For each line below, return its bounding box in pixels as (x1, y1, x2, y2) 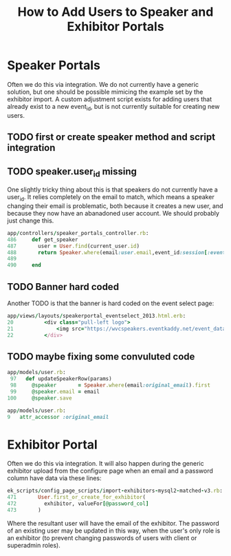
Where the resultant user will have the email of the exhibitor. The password (7, 519, 220, 527)
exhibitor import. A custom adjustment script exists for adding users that (7, 94, 212, 103)
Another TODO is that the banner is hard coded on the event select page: (7, 299, 214, 307)
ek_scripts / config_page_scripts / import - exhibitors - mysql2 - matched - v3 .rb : (7, 487, 223, 495)
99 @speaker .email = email (10, 388, 100, 395)
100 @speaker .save (7, 394, 72, 402)
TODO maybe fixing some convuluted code (7, 351, 195, 362)
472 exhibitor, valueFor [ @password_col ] (7, 500, 149, 507)
